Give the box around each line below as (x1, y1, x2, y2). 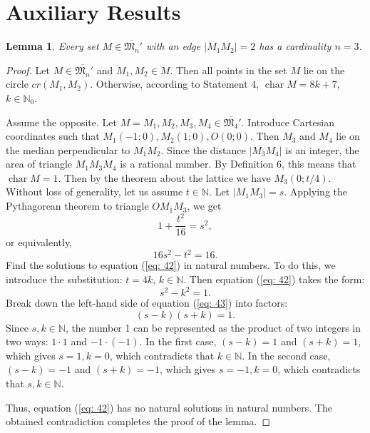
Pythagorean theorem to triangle (6, 198, 149, 213)
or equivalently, (6, 235, 73, 250)
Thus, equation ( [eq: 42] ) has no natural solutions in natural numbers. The (6, 399, 332, 414)
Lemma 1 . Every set (6, 39, 99, 54)
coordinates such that (6, 128, 100, 143)
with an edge (146, 39, 201, 54)
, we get (187, 198, 222, 213)
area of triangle (6, 156, 73, 171)
